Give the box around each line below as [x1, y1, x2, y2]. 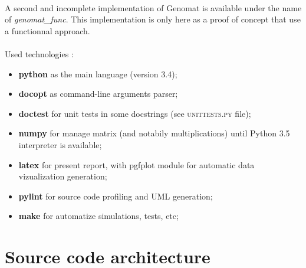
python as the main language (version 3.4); [18, 67, 177, 80]
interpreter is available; [18, 138, 102, 151]
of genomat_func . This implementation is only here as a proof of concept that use [5, 13, 301, 25]
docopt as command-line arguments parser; [18, 87, 178, 100]
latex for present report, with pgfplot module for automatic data [18, 158, 255, 171]
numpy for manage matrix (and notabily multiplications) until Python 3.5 [18, 127, 290, 139]
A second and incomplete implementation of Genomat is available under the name [5, 1, 302, 14]
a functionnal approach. [5, 24, 90, 37]
